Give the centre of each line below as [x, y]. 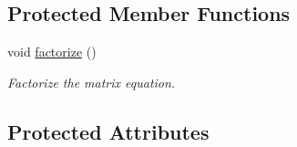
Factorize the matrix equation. [92, 82]
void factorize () [52, 52]
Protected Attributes [108, 131]
